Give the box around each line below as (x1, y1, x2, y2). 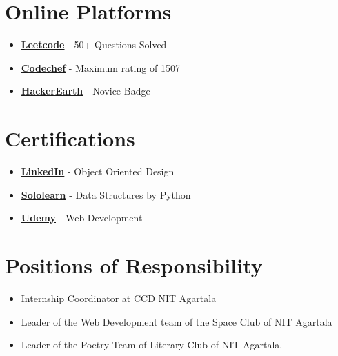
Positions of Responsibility (5, 251, 263, 279)
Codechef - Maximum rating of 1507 (21, 60, 180, 75)
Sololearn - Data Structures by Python (21, 187, 191, 201)
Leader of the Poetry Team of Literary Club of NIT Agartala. (21, 337, 283, 352)
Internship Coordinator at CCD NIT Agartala (21, 290, 217, 305)
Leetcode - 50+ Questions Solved (21, 37, 167, 52)
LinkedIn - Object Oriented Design (21, 164, 175, 179)
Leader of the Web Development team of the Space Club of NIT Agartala (21, 314, 332, 328)
